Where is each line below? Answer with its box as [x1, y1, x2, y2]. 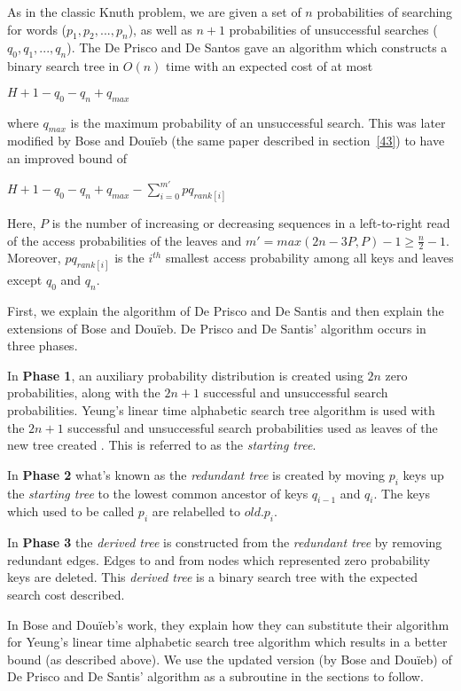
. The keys [373, 483, 430, 502]
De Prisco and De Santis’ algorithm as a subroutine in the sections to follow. [7, 667, 424, 686]
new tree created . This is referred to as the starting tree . [7, 436, 316, 454]
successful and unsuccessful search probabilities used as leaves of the [67, 418, 438, 436]
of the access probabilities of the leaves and [7, 231, 242, 249]
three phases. [7, 336, 78, 355]
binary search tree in [7, 57, 120, 75]
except [7, 271, 43, 289]
